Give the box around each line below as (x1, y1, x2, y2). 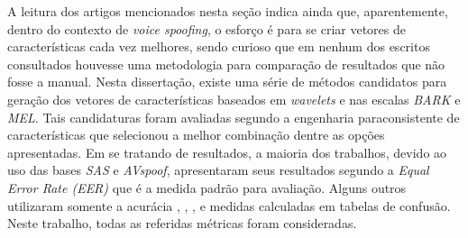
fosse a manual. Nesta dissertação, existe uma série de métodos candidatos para (7, 72, 447, 91)
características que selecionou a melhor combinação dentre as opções (7, 125, 385, 144)
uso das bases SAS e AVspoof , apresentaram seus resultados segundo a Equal (7, 160, 429, 179)
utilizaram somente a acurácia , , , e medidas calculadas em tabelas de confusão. (7, 196, 451, 215)
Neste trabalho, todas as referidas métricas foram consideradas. (7, 214, 357, 233)
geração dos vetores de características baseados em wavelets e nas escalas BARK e (7, 89, 461, 108)
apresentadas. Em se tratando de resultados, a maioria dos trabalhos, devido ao (7, 142, 447, 161)
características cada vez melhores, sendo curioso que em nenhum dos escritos (7, 37, 430, 56)
